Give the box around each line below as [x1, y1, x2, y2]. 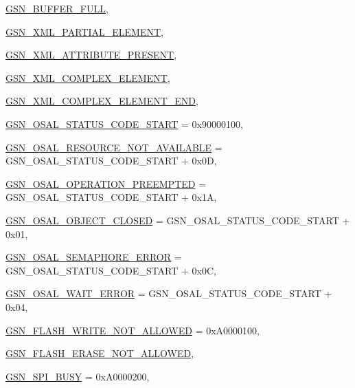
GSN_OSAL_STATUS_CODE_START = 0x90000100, [5, 116, 243, 131]
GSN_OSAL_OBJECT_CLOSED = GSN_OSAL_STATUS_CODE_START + [5, 213, 350, 227]
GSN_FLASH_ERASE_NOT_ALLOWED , [5, 346, 194, 360]
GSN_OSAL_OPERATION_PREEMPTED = [5, 176, 207, 191]
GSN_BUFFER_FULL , [5, 1, 108, 15]
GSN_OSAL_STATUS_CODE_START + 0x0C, [5, 263, 216, 277]
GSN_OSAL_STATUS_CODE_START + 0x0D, [5, 153, 217, 168]
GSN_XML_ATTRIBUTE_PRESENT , [5, 47, 177, 62]
